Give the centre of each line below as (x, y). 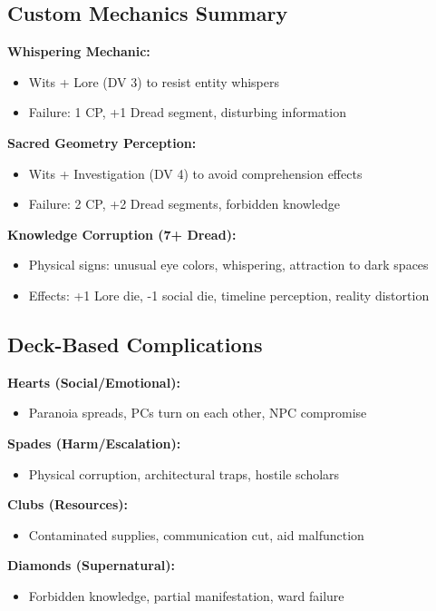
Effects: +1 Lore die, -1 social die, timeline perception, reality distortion (229, 295)
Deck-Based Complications (135, 344)
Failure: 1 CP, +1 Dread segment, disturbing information (187, 112)
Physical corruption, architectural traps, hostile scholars (184, 473)
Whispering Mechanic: (79, 51)
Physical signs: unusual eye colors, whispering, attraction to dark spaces (228, 265)
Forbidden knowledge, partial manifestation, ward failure (186, 595)
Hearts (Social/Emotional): (94, 382)
